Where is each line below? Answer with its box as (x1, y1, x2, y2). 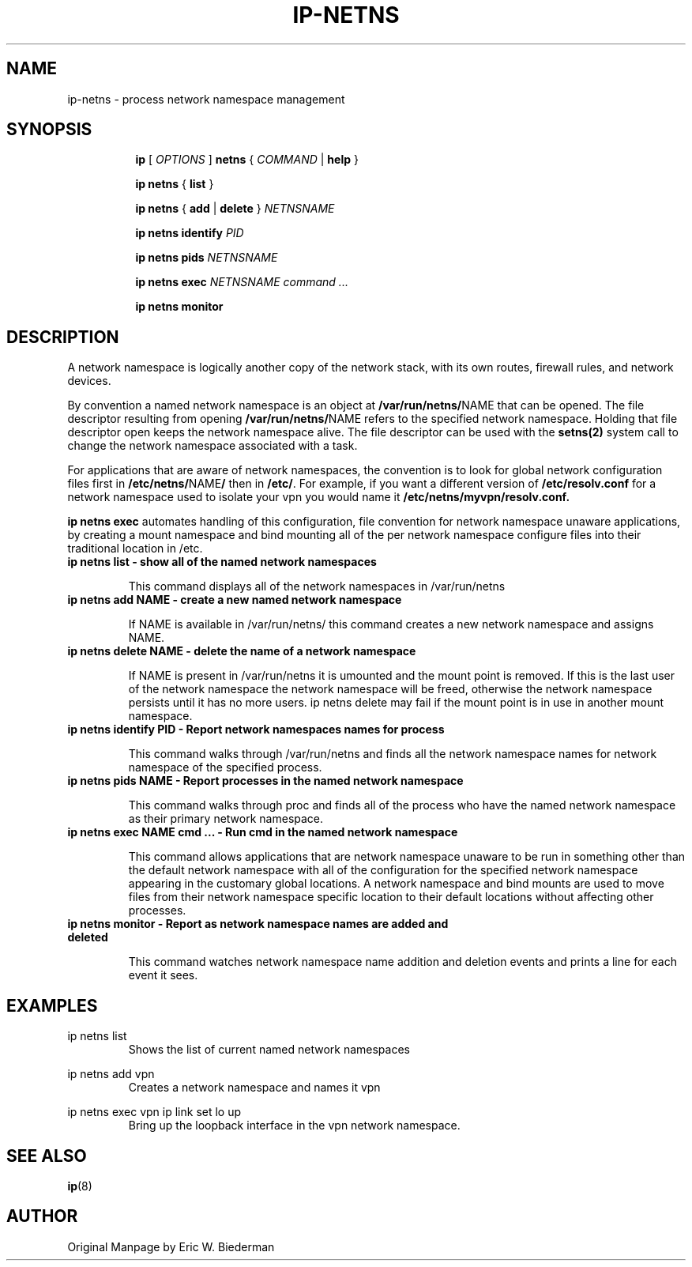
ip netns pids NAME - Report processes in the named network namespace (67, 774, 464, 788)
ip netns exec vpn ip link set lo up (67, 1105, 242, 1119)
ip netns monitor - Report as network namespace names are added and (67, 917, 449, 931)
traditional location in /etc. (67, 541, 203, 556)
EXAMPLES (6, 995, 98, 1016)
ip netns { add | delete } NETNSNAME (135, 202, 335, 216)
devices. (67, 374, 111, 388)
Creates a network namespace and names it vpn (128, 1080, 381, 1095)
